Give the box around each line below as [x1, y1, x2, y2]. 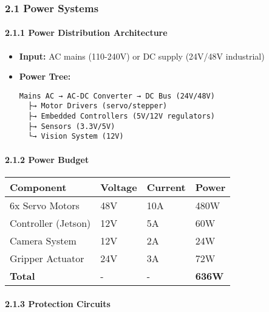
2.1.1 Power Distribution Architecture [5, 26, 168, 39]
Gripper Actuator [10, 251, 84, 265]
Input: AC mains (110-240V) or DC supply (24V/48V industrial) [19, 49, 265, 62]
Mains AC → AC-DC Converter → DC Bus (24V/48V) [19, 91, 215, 100]
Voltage [100, 179, 137, 194]
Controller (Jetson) [10, 215, 91, 230]
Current [146, 179, 186, 194]
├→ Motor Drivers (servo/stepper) [28, 102, 168, 111]
